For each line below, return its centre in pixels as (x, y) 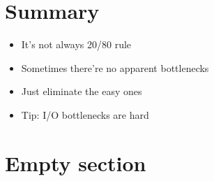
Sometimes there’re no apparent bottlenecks (115, 67)
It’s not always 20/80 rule (76, 44)
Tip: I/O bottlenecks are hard (85, 114)
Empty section (76, 162)
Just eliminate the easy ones (82, 91)
